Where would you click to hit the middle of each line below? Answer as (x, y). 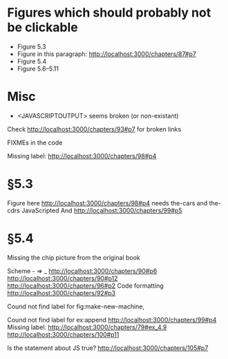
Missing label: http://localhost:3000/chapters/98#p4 (82, 156)
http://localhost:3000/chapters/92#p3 (61, 293)
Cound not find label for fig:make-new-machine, (76, 306)
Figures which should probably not (109, 13)
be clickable (42, 27)
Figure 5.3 (31, 46)
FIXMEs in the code (35, 142)
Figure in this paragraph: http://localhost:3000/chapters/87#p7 (107, 54)
